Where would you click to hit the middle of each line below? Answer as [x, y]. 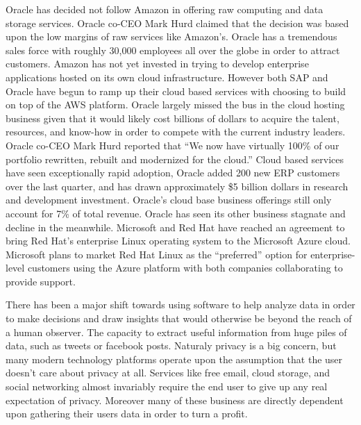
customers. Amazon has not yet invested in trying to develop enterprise [157, 64]
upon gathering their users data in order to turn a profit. [127, 414]
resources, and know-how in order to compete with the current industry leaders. [176, 132]
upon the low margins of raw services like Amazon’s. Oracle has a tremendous [171, 36]
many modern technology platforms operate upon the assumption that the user [174, 359]
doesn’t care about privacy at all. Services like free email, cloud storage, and [168, 373]
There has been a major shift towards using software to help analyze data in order [180, 305]
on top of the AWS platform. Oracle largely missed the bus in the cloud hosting [175, 105]
